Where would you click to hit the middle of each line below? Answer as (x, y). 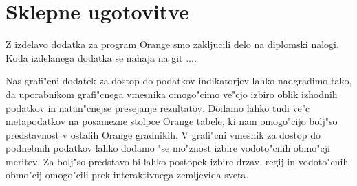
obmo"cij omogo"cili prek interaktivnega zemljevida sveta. (127, 175)
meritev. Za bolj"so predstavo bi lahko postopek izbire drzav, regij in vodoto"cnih (177, 161)
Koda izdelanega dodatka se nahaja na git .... (101, 57)
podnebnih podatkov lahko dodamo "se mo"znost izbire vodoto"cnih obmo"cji (168, 148)
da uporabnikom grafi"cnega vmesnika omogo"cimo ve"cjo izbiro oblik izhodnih (172, 94)
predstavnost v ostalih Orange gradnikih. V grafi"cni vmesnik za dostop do (163, 134)
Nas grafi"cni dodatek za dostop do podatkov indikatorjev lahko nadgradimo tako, (179, 81)
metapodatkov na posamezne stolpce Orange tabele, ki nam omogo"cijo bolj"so (172, 121)
